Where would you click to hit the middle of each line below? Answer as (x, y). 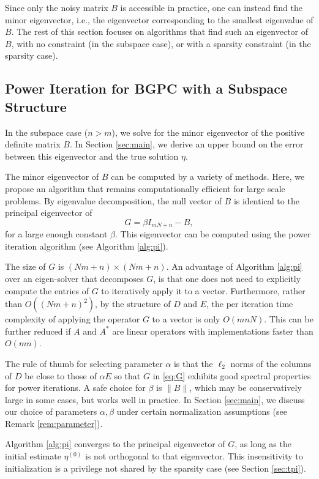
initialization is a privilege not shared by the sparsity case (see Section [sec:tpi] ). (156, 468)
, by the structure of (133, 304)
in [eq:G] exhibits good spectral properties (232, 375)
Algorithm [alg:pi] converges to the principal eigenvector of (115, 444)
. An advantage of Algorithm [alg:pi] (234, 266)
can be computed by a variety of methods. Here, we (208, 176)
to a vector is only (186, 319)
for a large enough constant (56, 234)
